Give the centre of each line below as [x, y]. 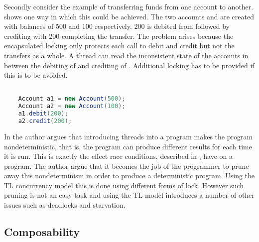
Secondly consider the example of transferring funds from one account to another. [129, 6]
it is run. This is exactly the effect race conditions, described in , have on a [118, 156]
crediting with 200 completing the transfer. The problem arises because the [119, 36]
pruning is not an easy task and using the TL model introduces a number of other [129, 195]
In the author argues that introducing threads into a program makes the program [129, 136]
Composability [42, 232]
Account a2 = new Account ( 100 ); [72, 106]
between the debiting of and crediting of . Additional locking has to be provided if [129, 65]
